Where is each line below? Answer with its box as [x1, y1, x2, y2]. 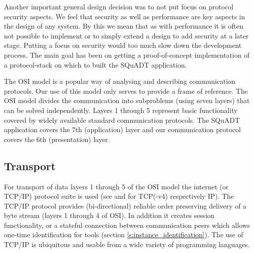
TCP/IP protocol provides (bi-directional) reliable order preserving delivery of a [4, 200, 247, 211]
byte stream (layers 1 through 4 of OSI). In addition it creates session [4, 210, 215, 220]
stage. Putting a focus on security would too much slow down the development [4, 40, 242, 50]
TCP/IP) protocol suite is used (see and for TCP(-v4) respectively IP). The [4, 191, 234, 201]
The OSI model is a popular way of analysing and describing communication [4, 76, 235, 86]
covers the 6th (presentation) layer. [4, 134, 110, 144]
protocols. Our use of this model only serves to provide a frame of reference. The [4, 85, 248, 96]
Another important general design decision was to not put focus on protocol [4, 1, 234, 11]
